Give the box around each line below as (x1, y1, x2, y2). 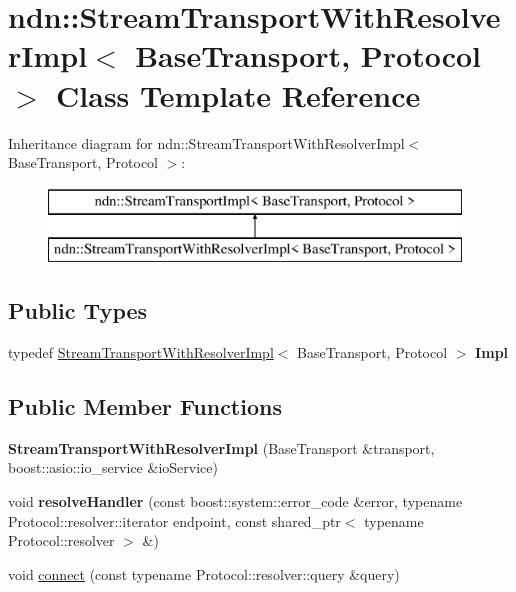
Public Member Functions (8, 391, 282, 422)
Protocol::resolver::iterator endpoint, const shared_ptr (8, 510, 341, 531)
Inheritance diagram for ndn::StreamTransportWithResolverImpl (8, 132, 405, 153)
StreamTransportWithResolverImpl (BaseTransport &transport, (8, 437, 435, 458)
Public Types (8, 295, 148, 326)
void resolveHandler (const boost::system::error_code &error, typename (8, 491, 463, 512)
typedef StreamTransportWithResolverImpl (8, 342, 274, 363)
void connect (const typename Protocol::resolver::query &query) (8, 563, 400, 584)
